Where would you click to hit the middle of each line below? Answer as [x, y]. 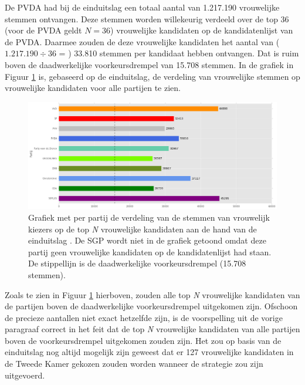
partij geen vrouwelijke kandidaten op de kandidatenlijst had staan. [150, 251]
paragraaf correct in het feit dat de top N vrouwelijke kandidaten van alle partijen [152, 329]
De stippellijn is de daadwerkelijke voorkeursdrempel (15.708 [137, 263]
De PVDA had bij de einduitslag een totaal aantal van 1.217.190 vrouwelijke [142, 7]
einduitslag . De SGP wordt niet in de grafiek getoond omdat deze [147, 240]
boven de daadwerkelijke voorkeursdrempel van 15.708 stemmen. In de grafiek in [149, 64]
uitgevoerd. [25, 375]
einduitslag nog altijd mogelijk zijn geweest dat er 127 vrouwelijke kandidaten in [149, 352]
